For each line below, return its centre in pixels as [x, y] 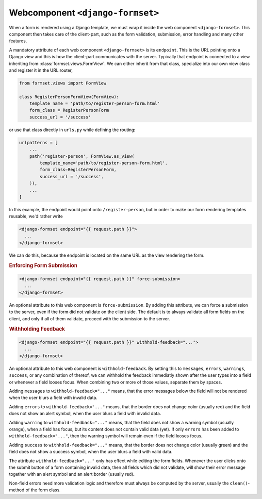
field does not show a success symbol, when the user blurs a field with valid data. [91, 452]
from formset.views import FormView [63, 83]
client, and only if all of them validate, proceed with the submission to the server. [90, 318]
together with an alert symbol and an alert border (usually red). [72, 474]
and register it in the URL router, [41, 70]
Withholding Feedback [37, 329]
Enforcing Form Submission [43, 266]
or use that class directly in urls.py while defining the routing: [72, 130]
